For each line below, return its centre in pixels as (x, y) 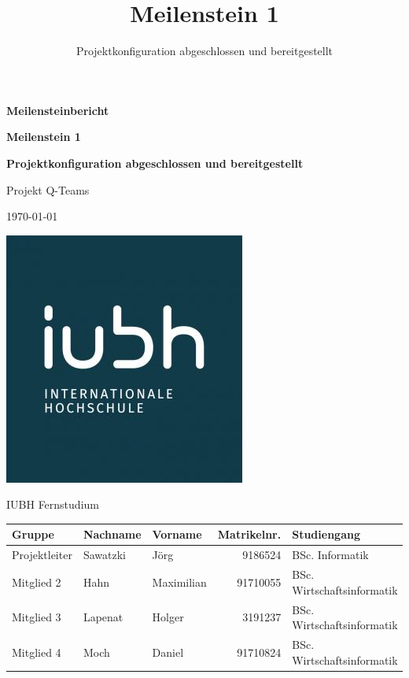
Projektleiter (42, 555)
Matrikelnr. (249, 534)
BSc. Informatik (330, 555)
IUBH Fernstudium (53, 504)
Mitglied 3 (37, 617)
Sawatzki (104, 555)
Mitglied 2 (37, 582)
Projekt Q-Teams (48, 189)
